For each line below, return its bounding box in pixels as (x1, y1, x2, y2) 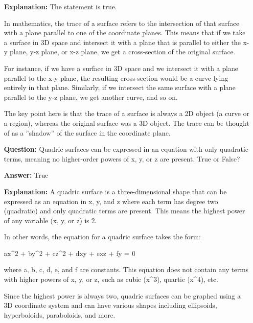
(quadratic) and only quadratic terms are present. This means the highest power (4, 206, 245, 216)
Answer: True (4, 170, 48, 180)
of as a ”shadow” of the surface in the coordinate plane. (4, 127, 171, 138)
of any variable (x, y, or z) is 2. (4, 215, 97, 225)
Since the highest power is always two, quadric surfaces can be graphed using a (4, 290, 241, 300)
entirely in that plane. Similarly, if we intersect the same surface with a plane (4, 82, 236, 92)
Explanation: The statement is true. (4, 1, 117, 11)
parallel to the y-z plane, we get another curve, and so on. (4, 92, 178, 102)
